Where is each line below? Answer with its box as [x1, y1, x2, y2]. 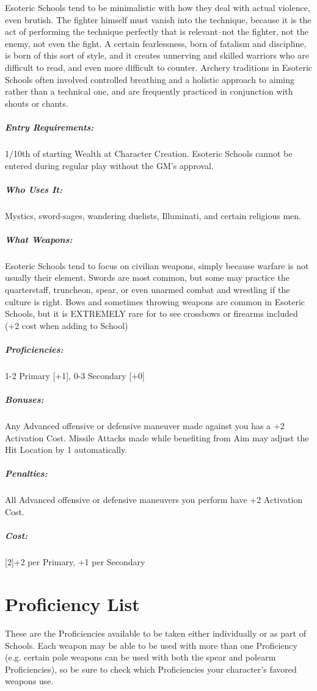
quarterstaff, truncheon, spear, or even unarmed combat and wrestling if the [5, 283, 290, 295]
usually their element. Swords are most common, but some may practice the [5, 271, 290, 284]
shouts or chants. [5, 96, 68, 109]
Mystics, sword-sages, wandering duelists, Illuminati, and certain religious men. [5, 209, 301, 222]
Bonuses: [5, 393, 44, 406]
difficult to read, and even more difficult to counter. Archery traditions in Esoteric [5, 60, 313, 73]
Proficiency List [5, 591, 140, 616]
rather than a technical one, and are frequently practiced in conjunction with [5, 85, 293, 98]
